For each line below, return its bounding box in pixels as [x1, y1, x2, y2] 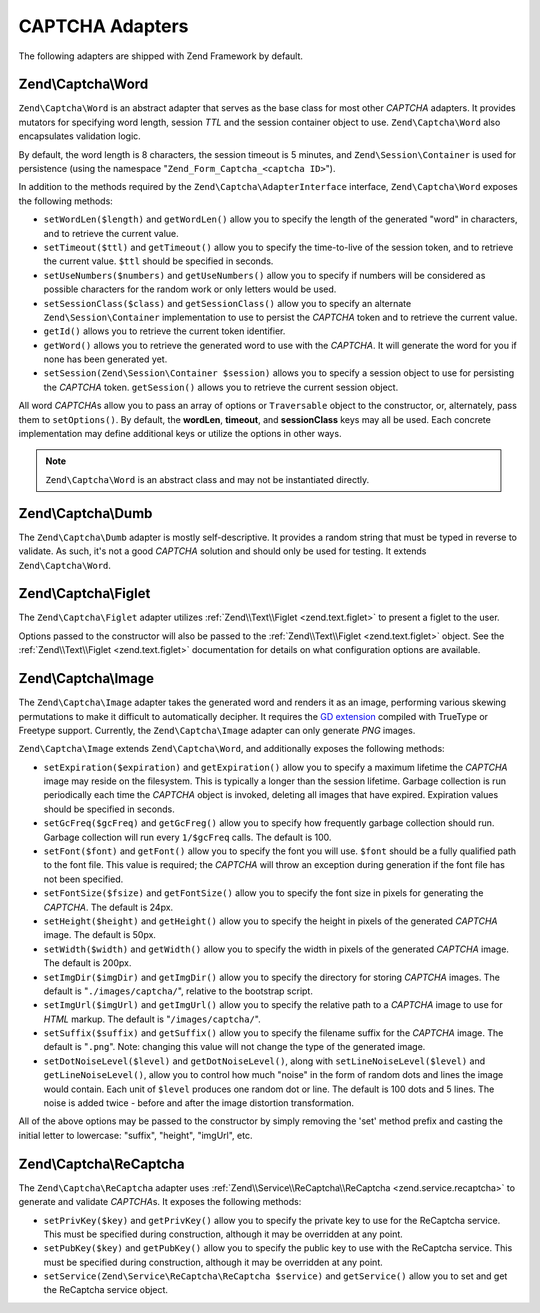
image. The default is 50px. [43, 929, 157, 941]
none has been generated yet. [43, 353, 168, 365]
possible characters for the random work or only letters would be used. [43, 283, 337, 295]
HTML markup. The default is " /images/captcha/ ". [43, 1013, 261, 1025]
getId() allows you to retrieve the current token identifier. [43, 325, 286, 337]
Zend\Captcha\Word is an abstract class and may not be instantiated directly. [45, 473, 370, 485]
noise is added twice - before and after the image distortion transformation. [43, 1097, 355, 1109]
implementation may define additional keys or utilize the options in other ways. [18, 428, 342, 440]
